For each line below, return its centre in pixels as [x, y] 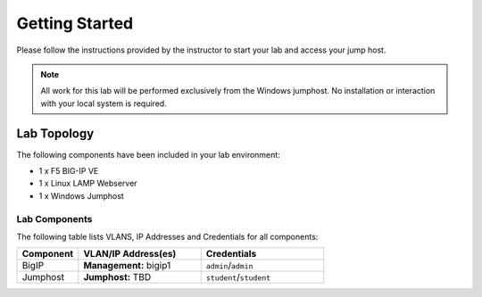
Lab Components [54, 219]
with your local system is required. [104, 103]
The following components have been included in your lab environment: [148, 154]
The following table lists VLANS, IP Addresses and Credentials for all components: [167, 236]
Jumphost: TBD [117, 277]
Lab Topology [55, 133]
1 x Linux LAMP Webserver [88, 184]
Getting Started [75, 23]
